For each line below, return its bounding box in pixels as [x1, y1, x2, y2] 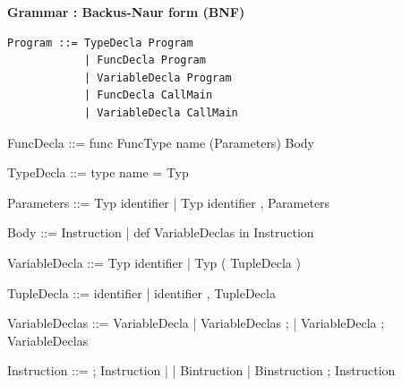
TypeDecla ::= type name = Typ [7, 163, 189, 182]
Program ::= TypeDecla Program [7, 36, 193, 49]
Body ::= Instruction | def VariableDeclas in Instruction [7, 223, 314, 242]
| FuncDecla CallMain [83, 89, 213, 102]
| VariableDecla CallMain [83, 106, 238, 119]
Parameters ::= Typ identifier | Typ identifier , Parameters [7, 193, 330, 211]
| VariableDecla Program [83, 71, 232, 84]
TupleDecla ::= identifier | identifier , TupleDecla [7, 283, 276, 302]
